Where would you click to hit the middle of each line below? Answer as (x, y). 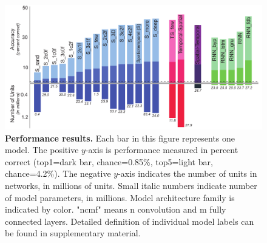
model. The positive (42, 150)
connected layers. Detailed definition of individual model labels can (130, 221)
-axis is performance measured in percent (162, 150)
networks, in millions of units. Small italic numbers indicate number (131, 185)
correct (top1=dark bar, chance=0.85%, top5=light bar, (109, 161)
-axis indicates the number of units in (188, 173)
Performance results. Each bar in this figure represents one (120, 138)
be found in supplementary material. (73, 233)
